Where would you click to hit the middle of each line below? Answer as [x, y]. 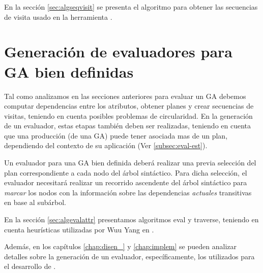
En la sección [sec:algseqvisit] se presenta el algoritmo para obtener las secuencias [131, 7]
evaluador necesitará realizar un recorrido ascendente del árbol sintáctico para [126, 182]
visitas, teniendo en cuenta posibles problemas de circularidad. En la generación [128, 115]
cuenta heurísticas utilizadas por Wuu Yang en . [79, 229]
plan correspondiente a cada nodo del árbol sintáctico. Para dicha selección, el [126, 172]
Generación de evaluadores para [118, 52]
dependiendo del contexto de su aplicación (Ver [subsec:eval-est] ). [106, 145]
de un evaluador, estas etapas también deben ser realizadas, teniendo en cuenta [128, 126]
